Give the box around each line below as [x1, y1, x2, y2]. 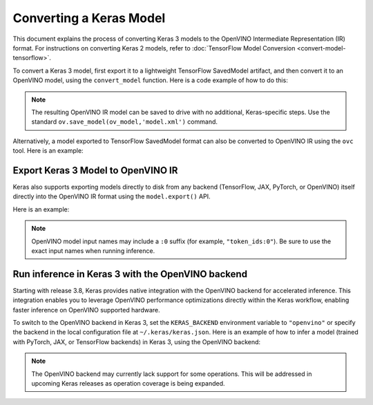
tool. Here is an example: [12, 147, 84, 155]
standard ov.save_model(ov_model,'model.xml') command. [31, 117, 218, 126]
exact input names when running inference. [31, 246, 155, 255]
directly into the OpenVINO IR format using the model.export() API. [12, 192, 211, 200]
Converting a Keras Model [12, 10, 166, 26]
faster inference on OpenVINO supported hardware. [12, 305, 160, 314]
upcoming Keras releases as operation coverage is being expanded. [31, 379, 225, 387]
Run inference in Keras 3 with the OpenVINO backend [12, 268, 248, 280]
